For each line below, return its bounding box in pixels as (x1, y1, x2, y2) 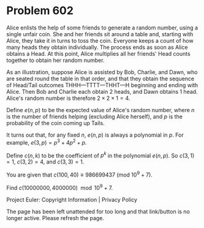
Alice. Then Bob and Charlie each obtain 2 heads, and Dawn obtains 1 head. (6, 88, 198, 95)
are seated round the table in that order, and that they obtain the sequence (6, 75, 195, 82)
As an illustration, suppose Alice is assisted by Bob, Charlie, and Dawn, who (6, 68, 198, 75)
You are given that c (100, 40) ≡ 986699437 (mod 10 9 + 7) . (6, 170, 153, 178)
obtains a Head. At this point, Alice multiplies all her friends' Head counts (6, 50, 191, 57)
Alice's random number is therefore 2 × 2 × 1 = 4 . (6, 94, 130, 102)
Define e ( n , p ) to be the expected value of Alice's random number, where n (6, 106, 195, 113)
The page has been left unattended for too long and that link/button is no (6, 208, 190, 215)
